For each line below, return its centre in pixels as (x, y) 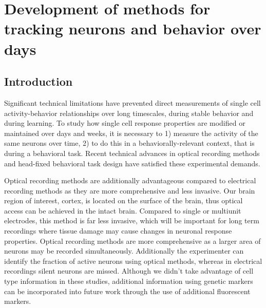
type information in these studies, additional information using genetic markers (129, 281)
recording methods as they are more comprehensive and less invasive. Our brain (130, 190)
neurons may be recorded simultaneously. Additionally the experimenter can (124, 251)
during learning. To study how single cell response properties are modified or (125, 123)
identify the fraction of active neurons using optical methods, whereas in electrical (133, 261)
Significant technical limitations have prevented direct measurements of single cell (132, 102)
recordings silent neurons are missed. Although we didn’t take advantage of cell (129, 271)
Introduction (39, 81)
